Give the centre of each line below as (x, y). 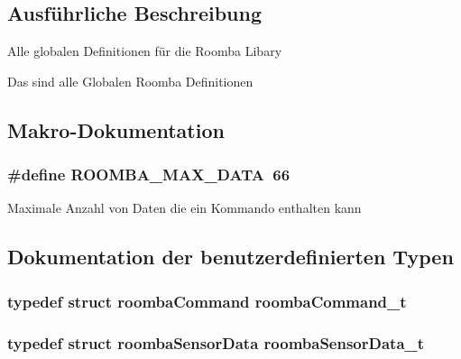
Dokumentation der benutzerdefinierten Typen (230, 257)
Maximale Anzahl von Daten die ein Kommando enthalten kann (184, 208)
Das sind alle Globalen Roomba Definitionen (130, 81)
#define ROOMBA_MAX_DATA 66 (149, 175)
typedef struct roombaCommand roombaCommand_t (207, 301)
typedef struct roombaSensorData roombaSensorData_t (216, 342)
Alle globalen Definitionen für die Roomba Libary (145, 51)
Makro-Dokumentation (116, 129)
